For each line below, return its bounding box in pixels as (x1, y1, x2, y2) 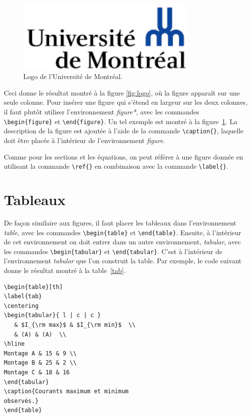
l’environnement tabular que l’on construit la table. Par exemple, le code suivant (4, 256, 242, 266)
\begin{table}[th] (4, 283, 63, 290)
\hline (4, 340, 25, 348)
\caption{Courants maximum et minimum (4, 388, 129, 395)
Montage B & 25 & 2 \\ (4, 359, 77, 367)
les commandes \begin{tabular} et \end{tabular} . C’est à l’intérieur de (4, 246, 222, 256)
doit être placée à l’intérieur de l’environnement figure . (4, 135, 165, 145)
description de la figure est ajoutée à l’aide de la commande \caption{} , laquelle (4, 126, 244, 136)
